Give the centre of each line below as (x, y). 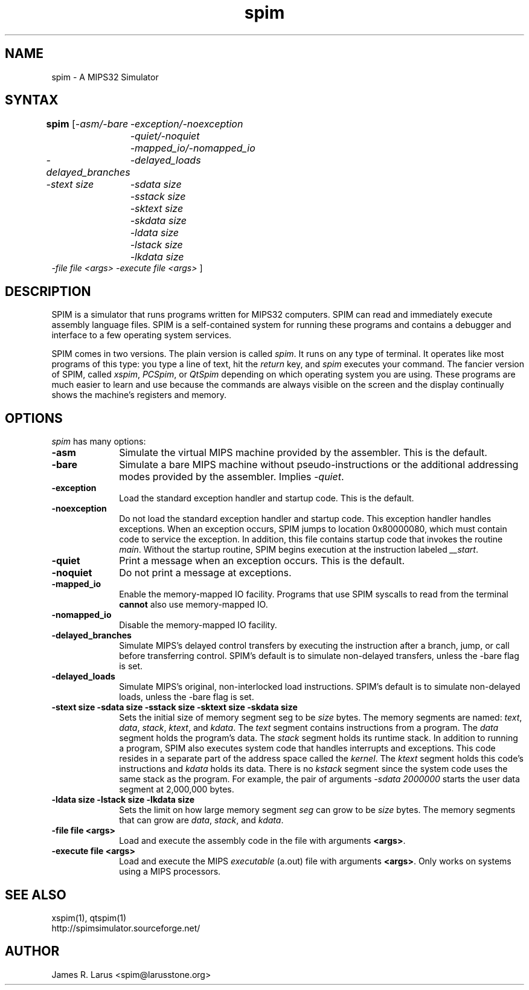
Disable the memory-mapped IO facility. (198, 625)
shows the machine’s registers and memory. (139, 395)
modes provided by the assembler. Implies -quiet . (232, 477)
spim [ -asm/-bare (87, 124)
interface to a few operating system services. (142, 335)
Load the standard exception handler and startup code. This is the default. (267, 498)
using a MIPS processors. (170, 872)
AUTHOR (32, 951)
